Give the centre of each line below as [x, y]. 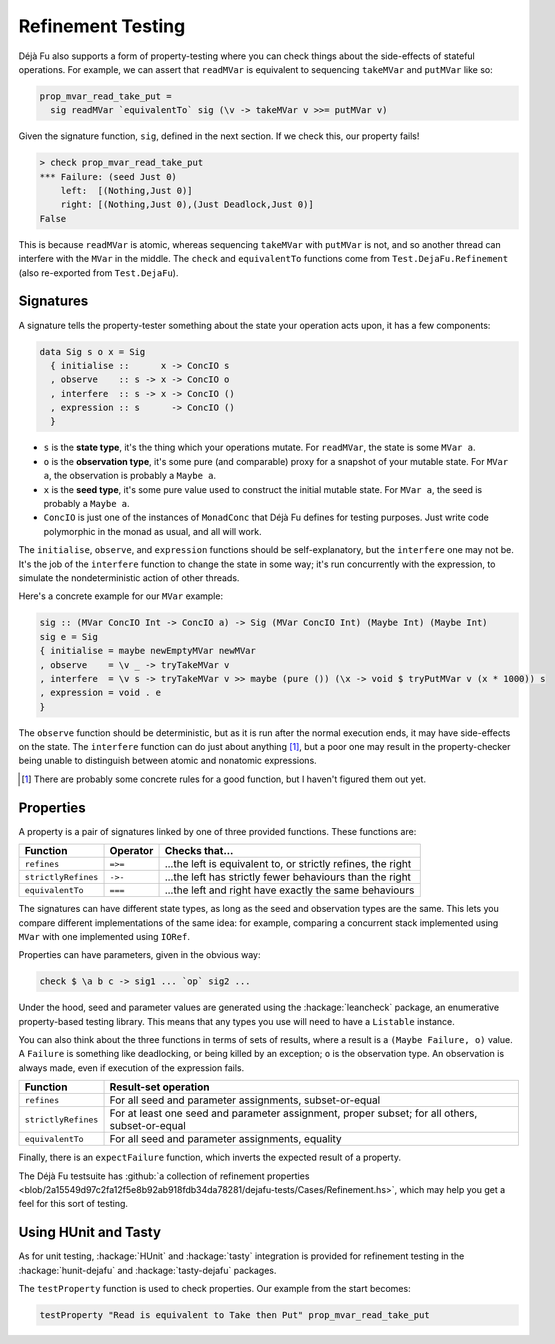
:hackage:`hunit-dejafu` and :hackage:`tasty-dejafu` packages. [147, 1270]
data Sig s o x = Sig [92, 351]
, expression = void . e [100, 693]
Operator [131, 851]
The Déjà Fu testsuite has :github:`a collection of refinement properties [164, 1176]
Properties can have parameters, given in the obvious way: [139, 955]
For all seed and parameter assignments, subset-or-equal [245, 1100]
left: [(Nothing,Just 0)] [127, 191]
